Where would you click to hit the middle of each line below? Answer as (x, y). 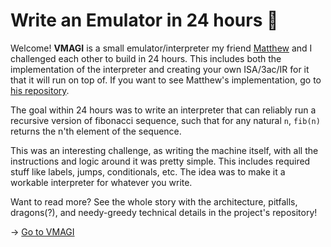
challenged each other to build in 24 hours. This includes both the (146, 58)
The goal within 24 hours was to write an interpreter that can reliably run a (163, 110)
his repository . (40, 90)
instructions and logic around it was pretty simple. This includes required (160, 161)
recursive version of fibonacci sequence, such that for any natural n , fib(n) (165, 120)
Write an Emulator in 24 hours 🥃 (144, 20)
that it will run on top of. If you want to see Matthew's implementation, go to (166, 80)
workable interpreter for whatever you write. (101, 182)
